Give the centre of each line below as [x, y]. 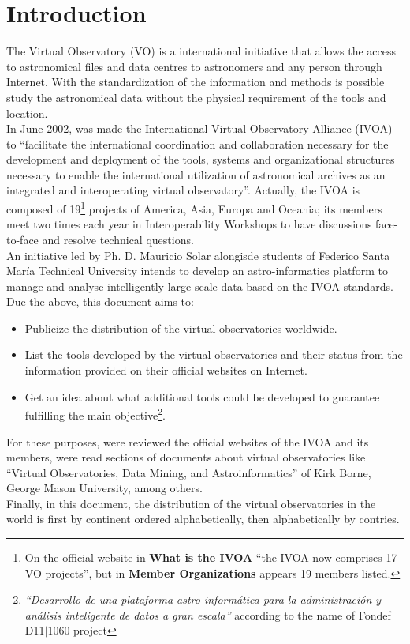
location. [27, 113]
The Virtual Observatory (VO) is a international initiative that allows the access [201, 51]
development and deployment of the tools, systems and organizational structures [201, 159]
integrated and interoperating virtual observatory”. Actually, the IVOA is [183, 190]
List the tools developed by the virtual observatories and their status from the [214, 354]
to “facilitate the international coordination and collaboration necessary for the [198, 143]
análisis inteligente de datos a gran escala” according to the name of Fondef [208, 614]
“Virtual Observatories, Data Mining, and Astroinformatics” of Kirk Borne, [189, 472]
